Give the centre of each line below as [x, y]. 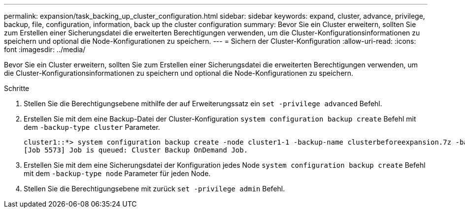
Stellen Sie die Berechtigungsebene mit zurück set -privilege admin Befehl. [154, 189]
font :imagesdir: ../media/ [45, 49]
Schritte [17, 88]
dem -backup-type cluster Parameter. [92, 127]
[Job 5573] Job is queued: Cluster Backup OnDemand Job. [136, 150]
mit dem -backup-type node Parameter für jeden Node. [117, 173]
